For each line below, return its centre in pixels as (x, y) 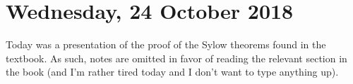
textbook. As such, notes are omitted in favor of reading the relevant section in (176, 58)
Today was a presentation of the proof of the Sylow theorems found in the (166, 44)
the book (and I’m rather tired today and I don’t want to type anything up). (172, 72)
